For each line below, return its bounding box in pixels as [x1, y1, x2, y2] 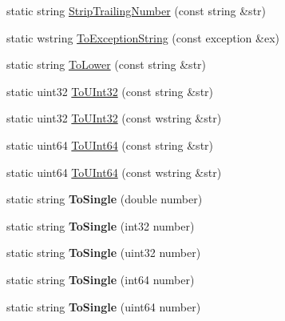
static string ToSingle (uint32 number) [6, 244, 201, 261]
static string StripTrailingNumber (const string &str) [6, 2, 267, 18]
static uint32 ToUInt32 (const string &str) [6, 82, 214, 99]
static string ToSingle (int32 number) [6, 217, 195, 234]
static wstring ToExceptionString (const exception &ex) [6, 29, 279, 46]
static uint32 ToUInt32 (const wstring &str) [6, 110, 222, 126]
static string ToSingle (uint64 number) [6, 298, 201, 315]
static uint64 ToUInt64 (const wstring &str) [6, 163, 222, 180]
